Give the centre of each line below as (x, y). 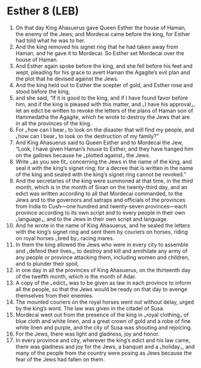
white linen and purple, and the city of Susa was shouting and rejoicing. (103, 327)
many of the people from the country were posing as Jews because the (103, 353)
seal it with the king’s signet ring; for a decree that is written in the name (104, 168)
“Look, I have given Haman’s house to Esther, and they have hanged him (104, 149)
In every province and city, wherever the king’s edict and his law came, (103, 340)
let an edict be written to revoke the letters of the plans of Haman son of (104, 110)
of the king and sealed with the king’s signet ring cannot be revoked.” (101, 174)
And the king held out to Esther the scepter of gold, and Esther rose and (104, 85)
